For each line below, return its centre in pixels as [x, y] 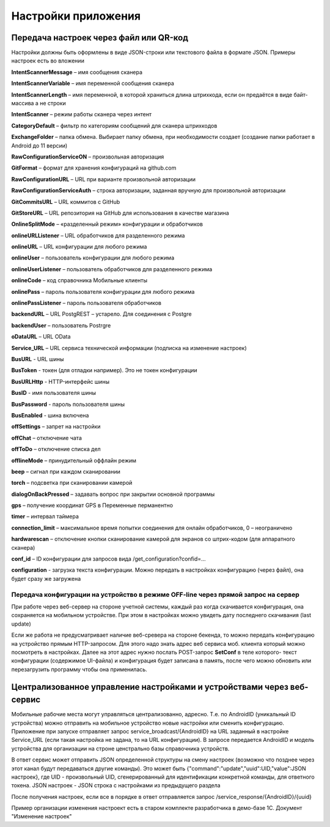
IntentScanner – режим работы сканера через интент [82, 114]
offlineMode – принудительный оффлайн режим [74, 460]
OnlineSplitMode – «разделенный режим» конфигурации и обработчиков [107, 224]
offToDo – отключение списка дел [56, 449]
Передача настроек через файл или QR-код [100, 38]
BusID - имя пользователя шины [54, 393]
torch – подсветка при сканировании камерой [72, 483]
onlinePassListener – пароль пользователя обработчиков [86, 303]
